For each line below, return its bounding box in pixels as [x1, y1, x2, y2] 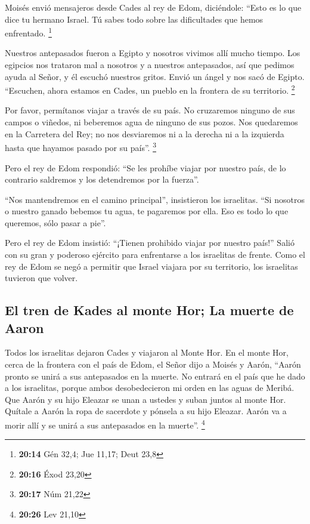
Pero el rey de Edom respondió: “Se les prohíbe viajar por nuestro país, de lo [5, 161, 286, 174]
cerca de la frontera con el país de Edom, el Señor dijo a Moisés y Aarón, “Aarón [5, 358, 301, 371]
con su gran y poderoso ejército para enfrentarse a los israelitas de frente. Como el [5, 248, 305, 261]
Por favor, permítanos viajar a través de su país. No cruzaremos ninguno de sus [5, 104, 295, 116]
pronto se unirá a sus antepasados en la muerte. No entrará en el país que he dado [5, 369, 305, 382]
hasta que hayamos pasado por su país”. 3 [5, 140, 156, 153]
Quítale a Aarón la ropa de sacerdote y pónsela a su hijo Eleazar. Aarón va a [5, 405, 287, 417]
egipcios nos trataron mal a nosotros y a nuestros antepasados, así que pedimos [5, 58, 294, 71]
